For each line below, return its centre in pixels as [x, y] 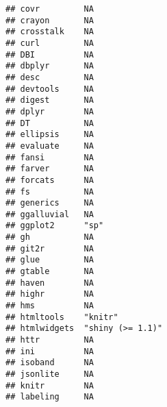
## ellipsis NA [50, 135]
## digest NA [50, 100]
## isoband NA [50, 363]
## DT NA [50, 123]
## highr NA [50, 294]
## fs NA [50, 192]
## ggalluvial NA [50, 214]
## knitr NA [50, 385]
